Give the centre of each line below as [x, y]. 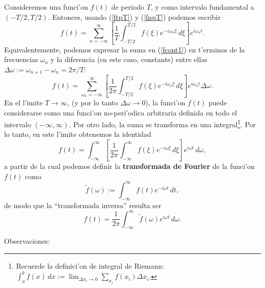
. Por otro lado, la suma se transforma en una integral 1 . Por [163, 123]
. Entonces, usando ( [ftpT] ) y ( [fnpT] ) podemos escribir [134, 17]
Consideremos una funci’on [46, 7]
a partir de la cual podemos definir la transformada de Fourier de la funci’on [129, 166]
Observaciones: [27, 241]
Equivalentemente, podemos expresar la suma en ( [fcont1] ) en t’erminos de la [125, 49]
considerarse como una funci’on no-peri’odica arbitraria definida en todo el [121, 112]
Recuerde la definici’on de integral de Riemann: [90, 266]
